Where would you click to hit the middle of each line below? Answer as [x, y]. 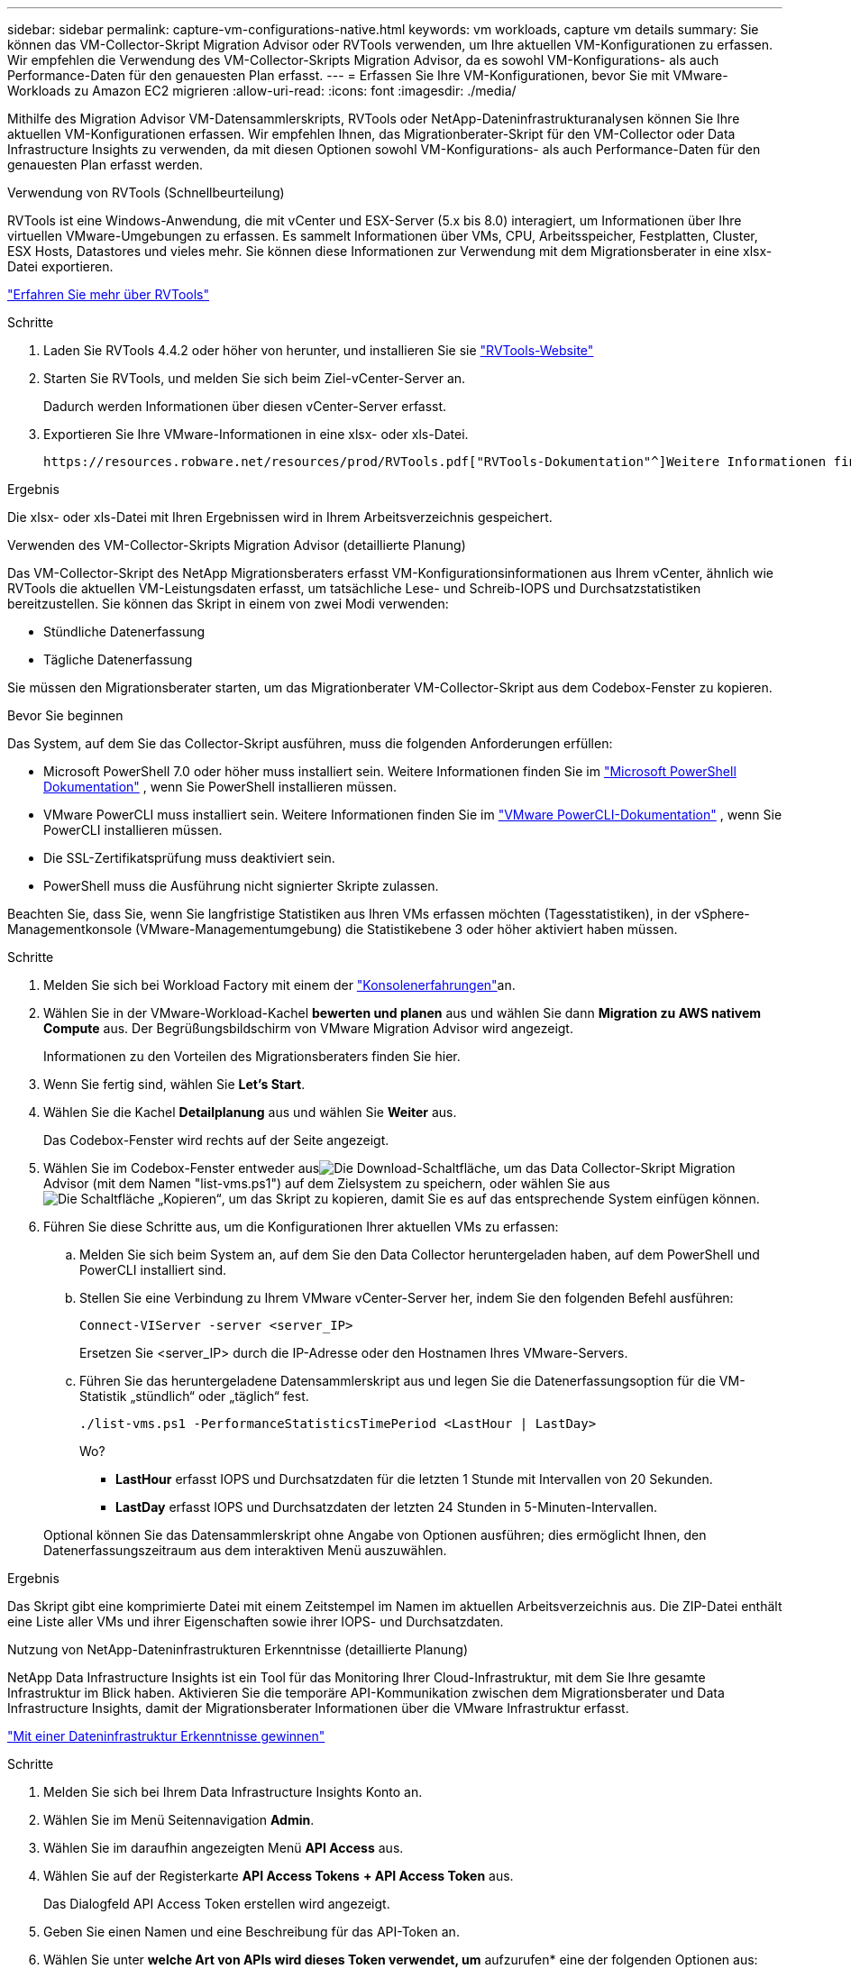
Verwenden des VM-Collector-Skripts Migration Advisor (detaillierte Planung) [237, 545]
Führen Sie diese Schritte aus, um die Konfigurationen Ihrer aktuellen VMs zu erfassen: [301, 1227]
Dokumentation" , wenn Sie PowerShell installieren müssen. [220, 787]
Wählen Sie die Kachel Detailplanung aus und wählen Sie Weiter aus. [250, 1112]
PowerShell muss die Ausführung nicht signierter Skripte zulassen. [241, 886]
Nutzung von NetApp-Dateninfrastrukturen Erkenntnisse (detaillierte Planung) [238, 1649]
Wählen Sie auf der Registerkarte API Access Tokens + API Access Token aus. [279, 1876]
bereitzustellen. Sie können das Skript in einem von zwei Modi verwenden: [228, 604]
